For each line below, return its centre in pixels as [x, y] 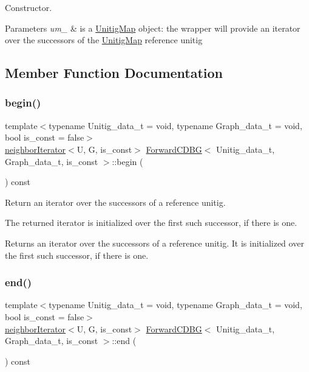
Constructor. [29, 7]
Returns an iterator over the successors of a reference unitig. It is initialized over [154, 243]
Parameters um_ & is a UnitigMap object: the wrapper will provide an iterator [153, 28]
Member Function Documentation [114, 73]
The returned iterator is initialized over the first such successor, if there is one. [151, 223]
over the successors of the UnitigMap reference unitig [104, 40]
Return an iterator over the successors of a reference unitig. [115, 202]
